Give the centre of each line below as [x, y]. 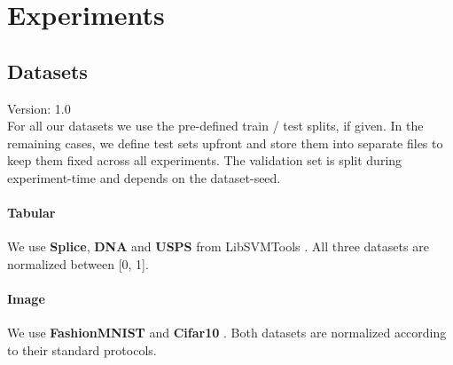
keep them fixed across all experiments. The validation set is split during [205, 160]
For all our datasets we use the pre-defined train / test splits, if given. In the [215, 126]
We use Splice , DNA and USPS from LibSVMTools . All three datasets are [218, 246]
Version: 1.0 [39, 108]
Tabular [31, 213]
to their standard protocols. [82, 349]
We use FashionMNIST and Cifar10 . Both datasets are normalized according [227, 333]
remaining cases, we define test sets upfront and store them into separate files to [225, 143]
